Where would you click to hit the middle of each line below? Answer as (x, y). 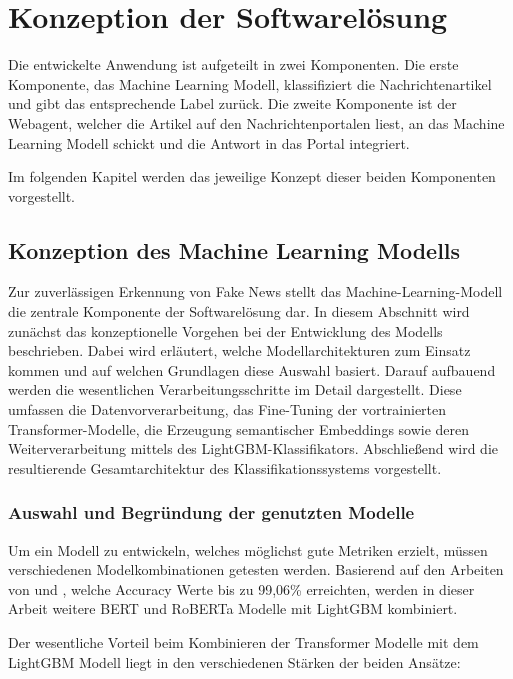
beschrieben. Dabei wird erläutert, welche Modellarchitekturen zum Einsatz (239, 350)
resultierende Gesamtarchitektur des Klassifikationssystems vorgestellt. (225, 467)
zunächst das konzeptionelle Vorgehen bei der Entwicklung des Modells (225, 330)
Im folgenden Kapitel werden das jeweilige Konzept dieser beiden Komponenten (252, 176)
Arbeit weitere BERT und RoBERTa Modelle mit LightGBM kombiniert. (233, 608)
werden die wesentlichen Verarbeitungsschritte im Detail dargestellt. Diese (235, 389)
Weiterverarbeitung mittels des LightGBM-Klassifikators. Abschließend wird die (253, 448)
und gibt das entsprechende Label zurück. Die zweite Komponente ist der (232, 103)
